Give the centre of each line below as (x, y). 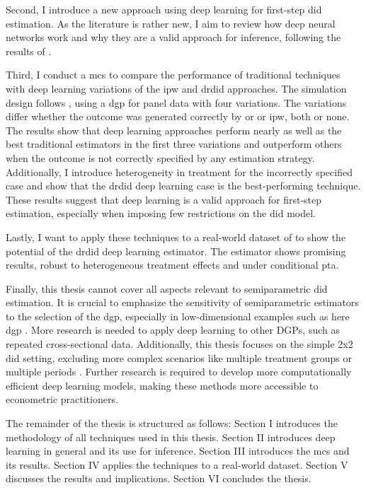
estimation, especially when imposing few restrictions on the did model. (161, 213)
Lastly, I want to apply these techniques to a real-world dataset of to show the (176, 237)
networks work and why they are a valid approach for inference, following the (173, 37)
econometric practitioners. (62, 399)
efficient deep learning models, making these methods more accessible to (162, 385)
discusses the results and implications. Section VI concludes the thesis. (159, 478)
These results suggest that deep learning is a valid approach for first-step (164, 199)
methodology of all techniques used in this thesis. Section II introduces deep (171, 437)
